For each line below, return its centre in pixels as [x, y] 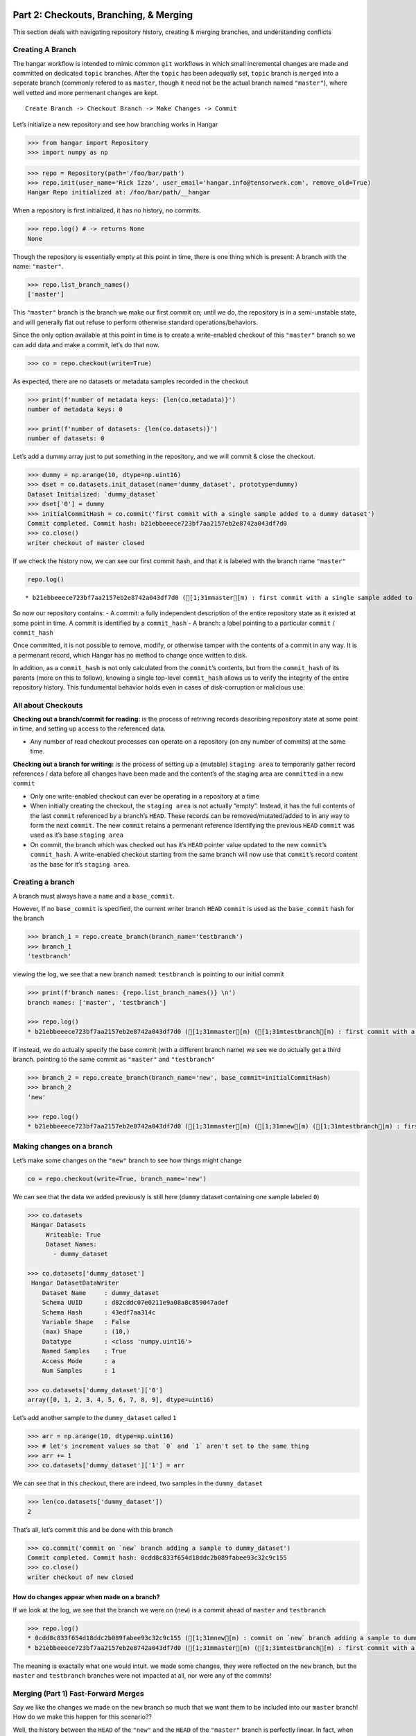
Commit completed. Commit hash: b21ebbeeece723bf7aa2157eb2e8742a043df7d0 [157, 524]
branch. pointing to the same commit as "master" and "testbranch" [114, 1060]
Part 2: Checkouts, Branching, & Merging [103, 15]
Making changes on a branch [63, 1146]
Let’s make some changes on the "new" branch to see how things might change [127, 1160]
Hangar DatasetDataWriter [75, 1283]
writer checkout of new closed [81, 1577]
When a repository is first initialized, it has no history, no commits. [107, 210]
